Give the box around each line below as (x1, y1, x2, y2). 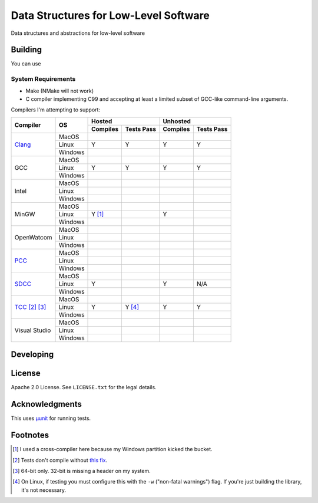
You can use (11, 60, 41, 67)
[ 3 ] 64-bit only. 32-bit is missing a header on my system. (12, 467, 151, 474)
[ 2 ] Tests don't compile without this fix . (12, 456, 108, 463)
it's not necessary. (21, 486, 66, 494)
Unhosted (163, 117, 191, 125)
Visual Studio (14, 326, 51, 334)
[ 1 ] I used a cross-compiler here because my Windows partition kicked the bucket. (12, 446, 213, 453)
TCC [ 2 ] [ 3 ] (14, 303, 47, 311)
